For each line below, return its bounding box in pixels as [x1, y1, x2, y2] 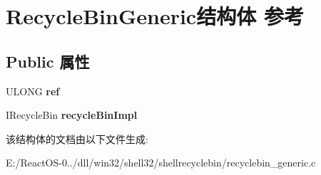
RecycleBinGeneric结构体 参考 [6, 1, 304, 31]
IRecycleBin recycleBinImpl [6, 107, 138, 122]
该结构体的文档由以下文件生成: [6, 131, 148, 146]
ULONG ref [6, 83, 60, 98]
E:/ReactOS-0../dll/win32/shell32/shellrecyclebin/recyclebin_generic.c [6, 155, 316, 170]
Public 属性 [6, 50, 90, 72]
